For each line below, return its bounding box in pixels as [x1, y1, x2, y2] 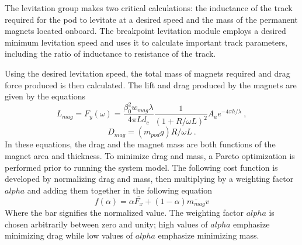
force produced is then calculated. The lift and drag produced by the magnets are [5, 78, 297, 91]
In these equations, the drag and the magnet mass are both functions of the [5, 138, 276, 150]
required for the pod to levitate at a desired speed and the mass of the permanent [5, 13, 298, 25]
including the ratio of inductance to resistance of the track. [5, 47, 216, 60]
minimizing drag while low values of [5, 229, 133, 241]
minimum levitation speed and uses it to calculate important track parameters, [5, 36, 287, 48]
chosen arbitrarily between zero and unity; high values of [5, 218, 208, 230]
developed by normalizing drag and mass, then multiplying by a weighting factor [5, 172, 294, 185]
